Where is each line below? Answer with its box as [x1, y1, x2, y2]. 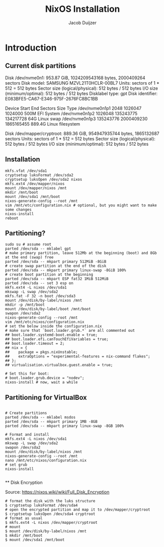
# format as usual [5, 516, 43, 521]
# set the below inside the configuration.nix [5, 324, 102, 329]
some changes [5, 207, 32, 212]
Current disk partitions [5, 62, 76, 70]
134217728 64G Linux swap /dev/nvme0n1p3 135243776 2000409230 [5, 116, 148, 122]
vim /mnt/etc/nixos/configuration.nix [5, 320, 84, 324]
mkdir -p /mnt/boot [5, 302, 45, 307]
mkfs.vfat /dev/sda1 [5, 168, 48, 173]
